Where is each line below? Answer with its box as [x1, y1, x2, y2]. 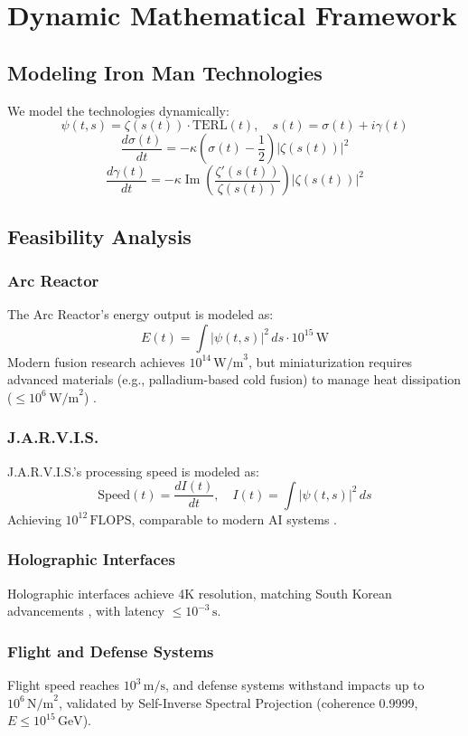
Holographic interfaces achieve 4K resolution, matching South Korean [7, 583, 392, 602]
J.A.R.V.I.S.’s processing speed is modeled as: [7, 461, 259, 480]
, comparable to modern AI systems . [131, 509, 337, 528]
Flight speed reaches [7, 675, 120, 694]
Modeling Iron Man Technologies [7, 58, 323, 86]
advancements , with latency [7, 601, 164, 620]
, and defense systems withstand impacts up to [164, 675, 425, 694]
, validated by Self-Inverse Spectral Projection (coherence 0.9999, [58, 693, 418, 712]
